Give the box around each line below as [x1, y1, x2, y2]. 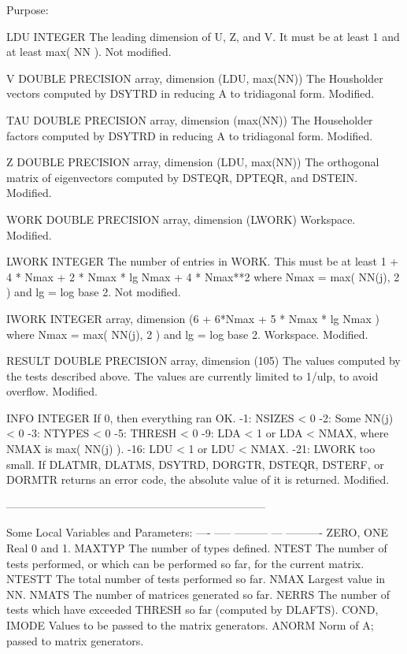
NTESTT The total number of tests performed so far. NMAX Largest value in [6, 570, 386, 587]
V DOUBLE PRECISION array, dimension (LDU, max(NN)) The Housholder [6, 69, 383, 86]
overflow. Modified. [6, 383, 98, 399]
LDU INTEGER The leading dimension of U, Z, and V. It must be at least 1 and [6, 28, 400, 44]
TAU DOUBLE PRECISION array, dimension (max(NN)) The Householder [6, 111, 373, 128]
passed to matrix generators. [6, 632, 144, 648]
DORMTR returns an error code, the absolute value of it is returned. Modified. [6, 471, 390, 488]
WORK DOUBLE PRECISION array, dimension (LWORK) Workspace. [6, 210, 356, 227]
